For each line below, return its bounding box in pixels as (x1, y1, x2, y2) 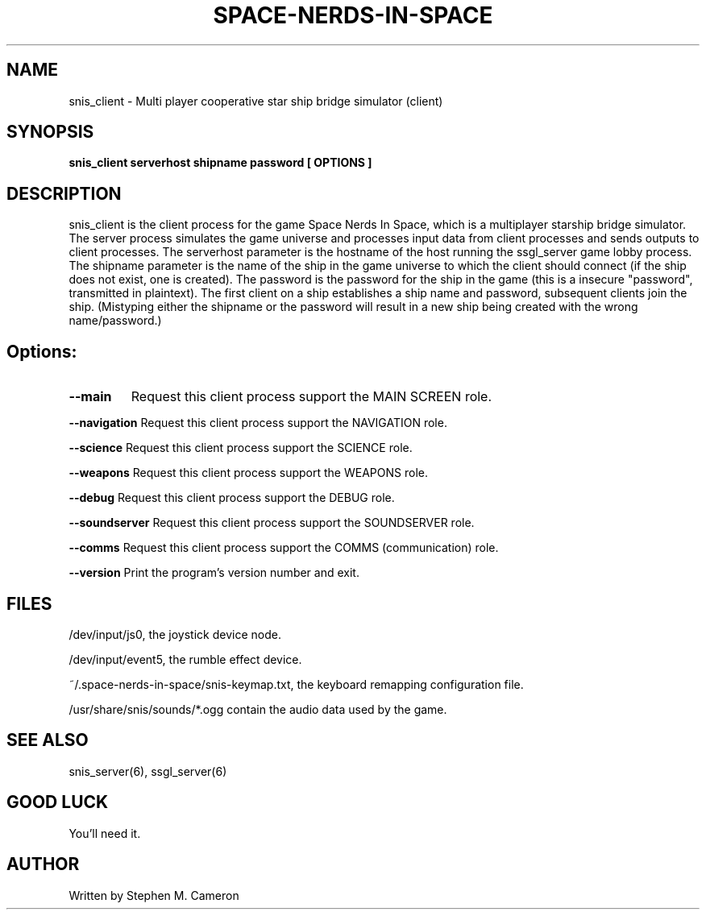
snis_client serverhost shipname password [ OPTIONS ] (69, 155, 372, 170)
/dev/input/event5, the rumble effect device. (69, 652, 302, 666)
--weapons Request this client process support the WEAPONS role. (69, 466, 428, 480)
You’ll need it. (69, 826, 141, 840)
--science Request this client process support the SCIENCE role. (69, 441, 413, 455)
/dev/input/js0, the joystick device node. (69, 627, 281, 641)
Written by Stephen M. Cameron (69, 888, 239, 902)
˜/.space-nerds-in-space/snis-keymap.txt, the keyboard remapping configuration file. (69, 677, 524, 691)
